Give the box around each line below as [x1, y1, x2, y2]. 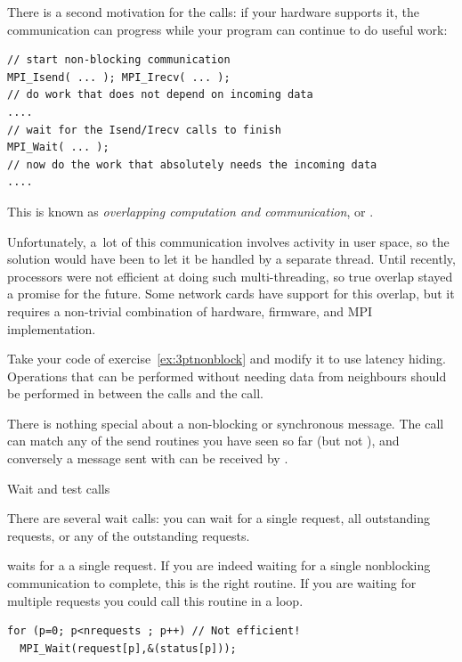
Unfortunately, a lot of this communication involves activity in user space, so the [7, 232, 450, 250]
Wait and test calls [7, 478, 110, 497]
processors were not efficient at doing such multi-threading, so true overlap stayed [7, 266, 453, 285]
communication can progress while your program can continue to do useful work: [7, 20, 448, 38]
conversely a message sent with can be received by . [7, 449, 288, 468]
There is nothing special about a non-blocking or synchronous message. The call [7, 413, 444, 432]
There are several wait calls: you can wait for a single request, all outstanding [7, 509, 430, 527]
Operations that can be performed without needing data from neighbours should [7, 366, 447, 385]
